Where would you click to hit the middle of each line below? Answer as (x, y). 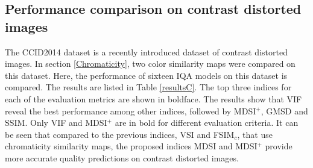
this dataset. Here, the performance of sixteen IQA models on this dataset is (146, 75)
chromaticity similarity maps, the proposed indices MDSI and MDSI (131, 146)
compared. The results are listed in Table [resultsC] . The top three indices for (148, 87)
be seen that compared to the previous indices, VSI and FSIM (120, 134)
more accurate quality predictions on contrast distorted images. (122, 157)
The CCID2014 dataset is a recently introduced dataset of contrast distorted (146, 51)
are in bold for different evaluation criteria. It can (207, 123)
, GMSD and (284, 110)
